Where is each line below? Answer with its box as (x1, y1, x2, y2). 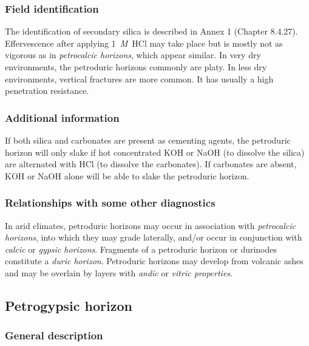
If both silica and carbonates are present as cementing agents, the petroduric (5, 134, 291, 146)
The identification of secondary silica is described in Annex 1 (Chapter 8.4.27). (5, 25, 298, 38)
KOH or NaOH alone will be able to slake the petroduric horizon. (5, 169, 250, 182)
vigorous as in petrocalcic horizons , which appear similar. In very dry (5, 48, 261, 61)
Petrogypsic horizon (5, 296, 132, 314)
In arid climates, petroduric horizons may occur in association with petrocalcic (5, 219, 296, 231)
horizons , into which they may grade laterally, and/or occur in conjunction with (5, 231, 302, 244)
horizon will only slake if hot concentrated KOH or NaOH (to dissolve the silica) (5, 145, 305, 158)
